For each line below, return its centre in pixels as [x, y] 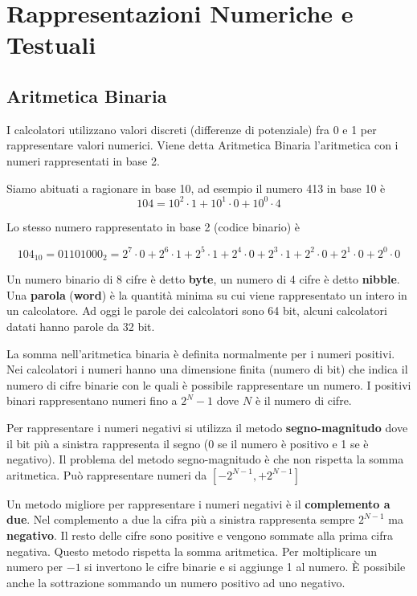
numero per [35, 567]
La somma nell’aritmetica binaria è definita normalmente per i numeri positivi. [201, 353]
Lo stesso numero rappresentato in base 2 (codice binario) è [153, 226]
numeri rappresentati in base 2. [83, 160]
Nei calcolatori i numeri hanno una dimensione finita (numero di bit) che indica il [207, 369]
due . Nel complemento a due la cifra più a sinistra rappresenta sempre [181, 519]
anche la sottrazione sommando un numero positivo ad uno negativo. [176, 582]
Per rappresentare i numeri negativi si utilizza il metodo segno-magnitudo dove [207, 427]
